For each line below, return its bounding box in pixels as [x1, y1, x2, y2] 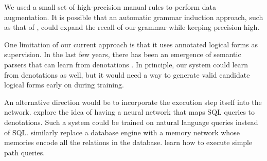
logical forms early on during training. [4, 79, 124, 90]
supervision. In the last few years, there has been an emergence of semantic [4, 49, 241, 60]
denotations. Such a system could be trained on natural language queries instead [4, 116, 258, 127]
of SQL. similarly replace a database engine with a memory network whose [4, 127, 240, 137]
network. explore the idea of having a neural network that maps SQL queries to [4, 106, 255, 117]
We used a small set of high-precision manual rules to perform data [4, 2, 216, 12]
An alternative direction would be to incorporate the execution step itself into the [4, 96, 262, 107]
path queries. [4, 147, 45, 157]
